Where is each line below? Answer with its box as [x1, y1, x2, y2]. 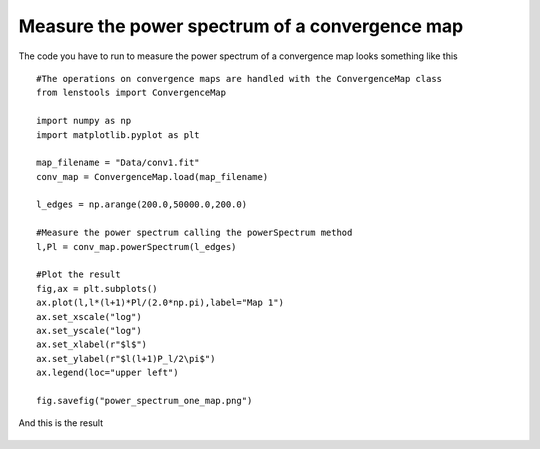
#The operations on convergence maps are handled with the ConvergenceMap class [36, 73, 443, 84]
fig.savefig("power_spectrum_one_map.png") [36, 395, 253, 406]
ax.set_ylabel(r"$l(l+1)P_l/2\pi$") [36, 353, 216, 364]
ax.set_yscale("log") [36, 325, 142, 336]
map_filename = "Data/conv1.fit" [36, 157, 200, 169]
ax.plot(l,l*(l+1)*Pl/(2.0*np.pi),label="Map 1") [36, 297, 285, 309]
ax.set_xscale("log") [36, 311, 142, 322]
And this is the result [18, 417, 104, 429]
